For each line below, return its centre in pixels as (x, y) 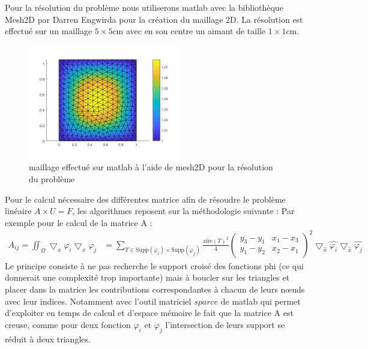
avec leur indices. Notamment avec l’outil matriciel (98, 301)
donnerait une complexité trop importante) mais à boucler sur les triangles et (147, 277)
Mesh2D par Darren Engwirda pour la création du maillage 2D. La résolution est (154, 19)
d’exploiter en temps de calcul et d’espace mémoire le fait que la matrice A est (149, 313)
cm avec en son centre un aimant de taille (189, 31)
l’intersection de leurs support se (225, 324)
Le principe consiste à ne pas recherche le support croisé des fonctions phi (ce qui (154, 265)
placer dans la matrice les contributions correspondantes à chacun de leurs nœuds (155, 289)
